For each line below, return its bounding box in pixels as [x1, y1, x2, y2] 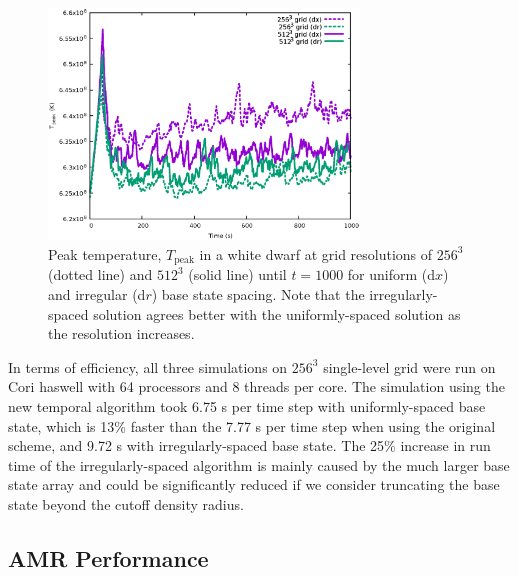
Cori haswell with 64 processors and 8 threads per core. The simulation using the [8, 376, 505, 397]
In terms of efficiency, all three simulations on [8, 356, 288, 377]
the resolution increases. [48, 323, 195, 344]
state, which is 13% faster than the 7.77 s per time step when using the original [8, 415, 496, 436]
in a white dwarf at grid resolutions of [199, 243, 433, 264]
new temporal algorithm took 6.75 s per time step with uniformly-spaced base [8, 396, 486, 416]
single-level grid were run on [323, 356, 496, 377]
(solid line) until [188, 264, 287, 285]
